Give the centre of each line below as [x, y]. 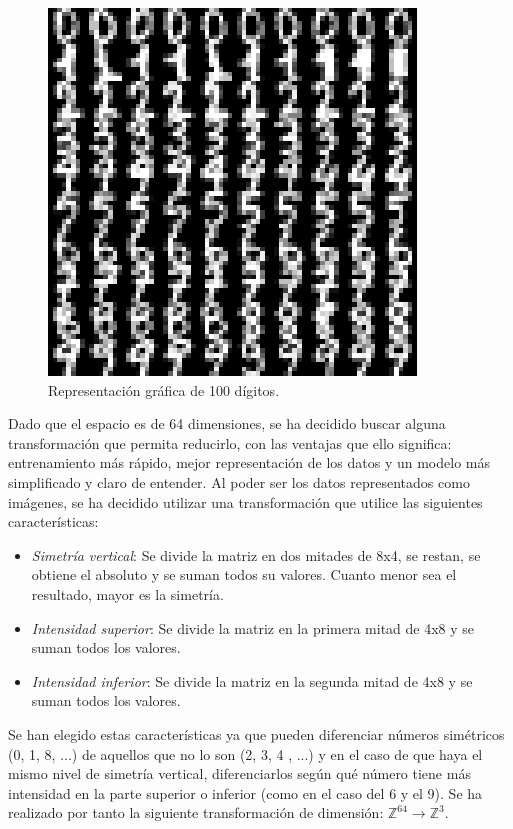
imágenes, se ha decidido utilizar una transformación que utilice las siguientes [245, 501]
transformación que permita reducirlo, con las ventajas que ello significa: [230, 442]
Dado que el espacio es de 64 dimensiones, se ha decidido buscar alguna [227, 423]
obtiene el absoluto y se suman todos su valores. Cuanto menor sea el [244, 574]
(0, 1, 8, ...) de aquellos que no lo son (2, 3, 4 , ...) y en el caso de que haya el [245, 753]
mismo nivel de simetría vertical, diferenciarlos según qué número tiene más [239, 773]
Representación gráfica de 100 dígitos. [164, 389]
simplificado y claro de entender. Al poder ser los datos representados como [239, 481]
